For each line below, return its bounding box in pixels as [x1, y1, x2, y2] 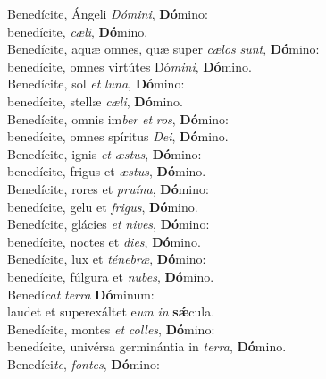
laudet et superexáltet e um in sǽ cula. [7, 302, 215, 321]
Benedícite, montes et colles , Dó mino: [7, 319, 215, 338]
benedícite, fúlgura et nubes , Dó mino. [7, 266, 214, 285]
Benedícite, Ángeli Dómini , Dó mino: [7, 4, 208, 22]
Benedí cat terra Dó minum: [7, 284, 155, 303]
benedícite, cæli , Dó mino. [7, 21, 148, 40]
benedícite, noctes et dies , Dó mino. [7, 232, 201, 250]
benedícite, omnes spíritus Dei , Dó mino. [7, 127, 229, 146]
